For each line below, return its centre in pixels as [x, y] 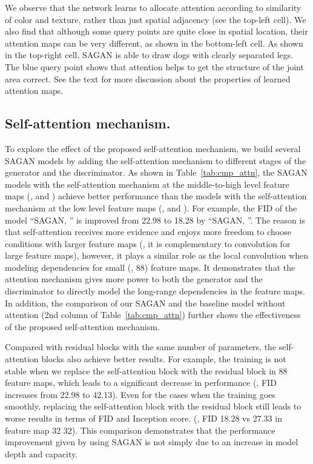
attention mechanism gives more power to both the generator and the [134, 279]
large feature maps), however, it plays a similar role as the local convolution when [156, 255]
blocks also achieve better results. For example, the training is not [164, 359]
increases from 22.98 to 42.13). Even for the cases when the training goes [140, 394]
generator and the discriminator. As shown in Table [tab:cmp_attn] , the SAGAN [156, 172]
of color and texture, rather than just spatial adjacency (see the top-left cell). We [156, 19]
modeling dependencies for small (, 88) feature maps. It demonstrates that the [150, 267]
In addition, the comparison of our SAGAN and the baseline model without [145, 303]
